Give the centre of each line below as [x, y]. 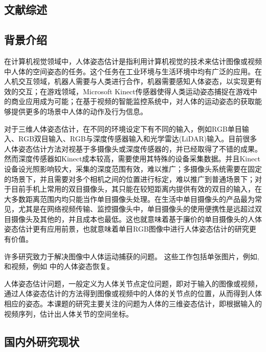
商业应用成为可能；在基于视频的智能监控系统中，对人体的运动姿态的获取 [133, 101]
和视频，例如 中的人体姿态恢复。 [59, 266]
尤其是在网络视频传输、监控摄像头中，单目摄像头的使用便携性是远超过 [136, 209]
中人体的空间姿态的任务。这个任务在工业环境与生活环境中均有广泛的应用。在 [133, 71]
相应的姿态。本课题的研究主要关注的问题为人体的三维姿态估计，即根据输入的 [133, 304]
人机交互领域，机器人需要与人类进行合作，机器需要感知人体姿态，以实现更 [129, 81]
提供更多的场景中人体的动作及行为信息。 [79, 111]
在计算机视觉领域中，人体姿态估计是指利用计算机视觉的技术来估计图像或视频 [133, 61]
